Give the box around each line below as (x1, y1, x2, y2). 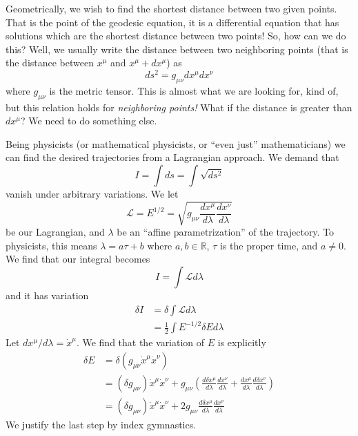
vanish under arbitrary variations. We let (6, 187, 179, 201)
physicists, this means (6, 238, 97, 252)
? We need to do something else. (21, 113, 157, 128)
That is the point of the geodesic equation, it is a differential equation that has (6, 15, 339, 29)
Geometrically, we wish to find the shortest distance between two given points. (6, 1, 337, 15)
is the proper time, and (219, 238, 318, 252)
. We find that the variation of (76, 335, 205, 350)
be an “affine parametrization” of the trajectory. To (117, 225, 335, 239)
